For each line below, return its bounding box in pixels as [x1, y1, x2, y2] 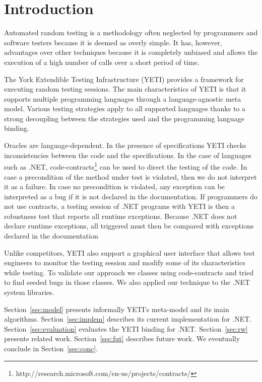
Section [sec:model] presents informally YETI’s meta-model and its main [4, 303, 229, 314]
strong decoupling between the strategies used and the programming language [4, 113, 244, 123]
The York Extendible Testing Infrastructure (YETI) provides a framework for [4, 73, 244, 84]
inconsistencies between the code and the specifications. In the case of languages [4, 149, 251, 160]
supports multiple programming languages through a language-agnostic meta [4, 93, 241, 104]
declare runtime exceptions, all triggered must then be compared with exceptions [4, 220, 254, 231]
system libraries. [4, 287, 54, 297]
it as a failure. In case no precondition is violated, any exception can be [4, 181, 225, 192]
